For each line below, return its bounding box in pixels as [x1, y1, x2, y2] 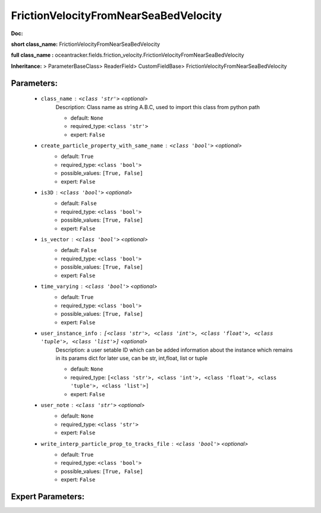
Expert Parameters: [11, 492, 85, 502]
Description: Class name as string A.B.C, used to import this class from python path [55, 103, 260, 110]
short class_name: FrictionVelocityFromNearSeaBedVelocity [11, 41, 160, 48]
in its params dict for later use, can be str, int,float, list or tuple [55, 355, 208, 362]
